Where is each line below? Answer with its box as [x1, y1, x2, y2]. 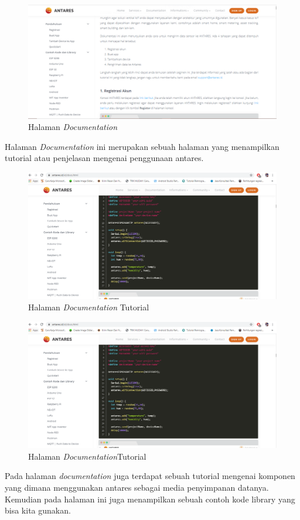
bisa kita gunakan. [5, 504, 71, 516]
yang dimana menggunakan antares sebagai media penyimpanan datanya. [5, 481, 269, 494]
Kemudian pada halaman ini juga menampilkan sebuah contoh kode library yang [5, 492, 295, 505]
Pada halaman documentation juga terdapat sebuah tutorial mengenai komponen [5, 470, 295, 482]
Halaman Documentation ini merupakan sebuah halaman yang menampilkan [5, 140, 279, 152]
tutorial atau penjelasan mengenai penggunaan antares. [5, 152, 204, 164]
